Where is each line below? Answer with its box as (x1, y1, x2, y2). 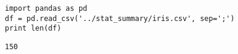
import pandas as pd (5, 4, 88, 13)
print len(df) (5, 24, 62, 33)
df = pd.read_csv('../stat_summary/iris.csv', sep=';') (5, 14, 235, 23)
